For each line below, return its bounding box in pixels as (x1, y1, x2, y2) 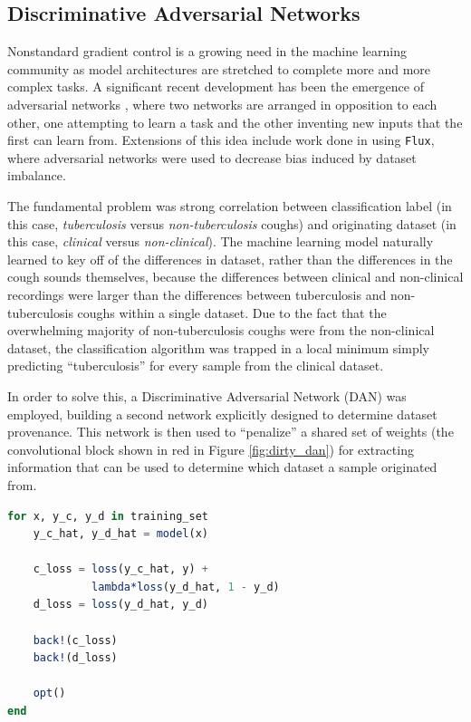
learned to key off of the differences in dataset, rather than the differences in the (7, 249, 453, 268)
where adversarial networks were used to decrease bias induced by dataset (7, 148, 417, 167)
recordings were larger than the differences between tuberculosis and (7, 284, 387, 303)
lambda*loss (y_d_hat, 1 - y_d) (91, 580, 280, 593)
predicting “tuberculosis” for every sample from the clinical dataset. (7, 356, 384, 375)
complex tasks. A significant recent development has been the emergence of (7, 77, 424, 96)
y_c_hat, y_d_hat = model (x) (33, 527, 208, 541)
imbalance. (7, 166, 66, 185)
